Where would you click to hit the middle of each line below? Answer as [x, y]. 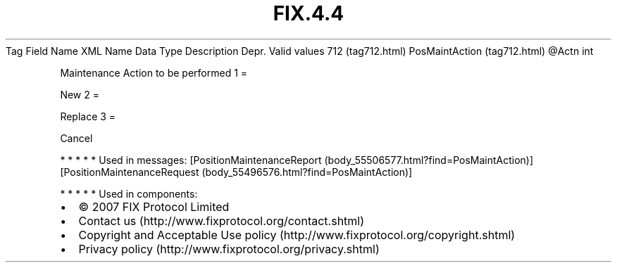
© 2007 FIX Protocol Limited [154, 206]
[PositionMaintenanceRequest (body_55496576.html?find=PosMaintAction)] [236, 172]
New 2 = [80, 94]
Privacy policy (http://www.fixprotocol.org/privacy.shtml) [229, 249]
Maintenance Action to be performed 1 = [154, 72]
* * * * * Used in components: [129, 193]
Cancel [76, 138]
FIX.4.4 [308, 13]
